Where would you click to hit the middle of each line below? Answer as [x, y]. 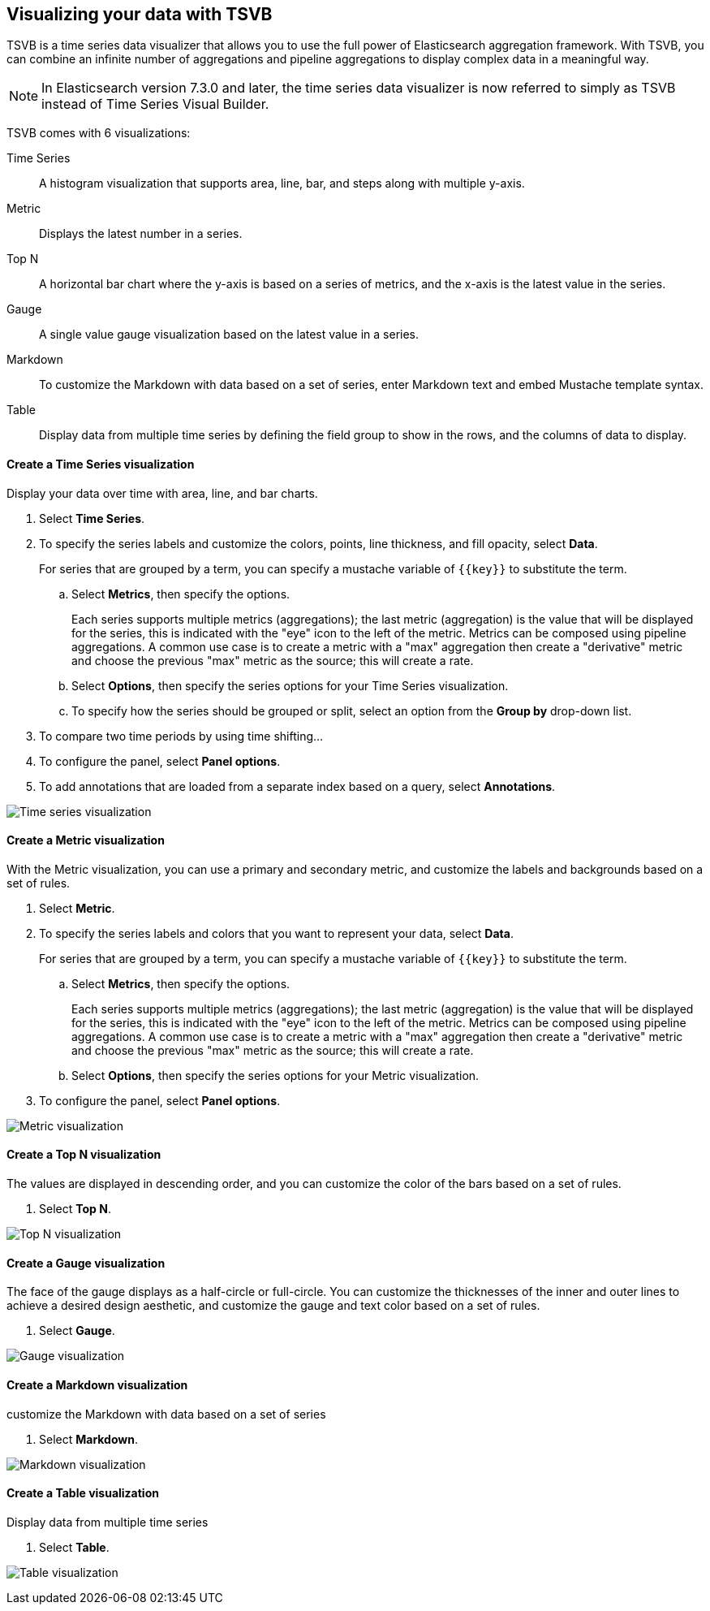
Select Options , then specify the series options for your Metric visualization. [275, 1075]
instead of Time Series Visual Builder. [155, 104]
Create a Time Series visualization [101, 464]
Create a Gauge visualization [86, 1263]
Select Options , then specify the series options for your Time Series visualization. [290, 685]
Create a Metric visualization [86, 840]
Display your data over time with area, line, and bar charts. [162, 493]
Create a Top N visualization [84, 1155]
